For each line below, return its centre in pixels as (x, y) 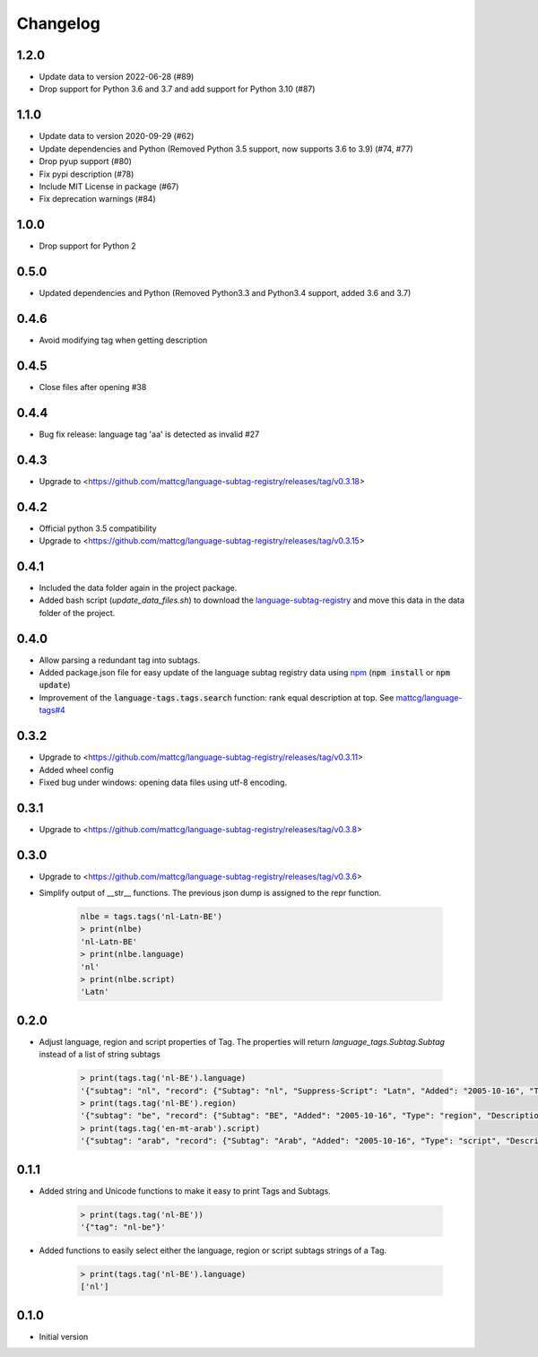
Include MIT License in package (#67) (109, 186)
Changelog (58, 23)
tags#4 (52, 710)
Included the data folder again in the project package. (138, 587)
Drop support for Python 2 (87, 246)
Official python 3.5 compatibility (98, 528)
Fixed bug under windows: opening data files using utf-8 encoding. (163, 782)
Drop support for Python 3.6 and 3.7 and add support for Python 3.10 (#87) (177, 89)
